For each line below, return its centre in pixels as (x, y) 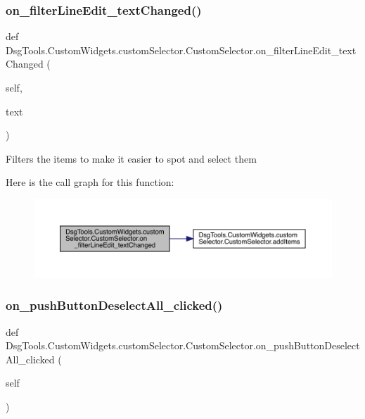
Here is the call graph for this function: (90, 182)
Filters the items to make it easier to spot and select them (131, 158)
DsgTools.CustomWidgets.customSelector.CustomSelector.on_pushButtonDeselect (183, 345)
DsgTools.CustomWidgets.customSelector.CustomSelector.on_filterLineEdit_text (181, 50)
